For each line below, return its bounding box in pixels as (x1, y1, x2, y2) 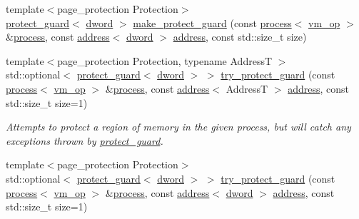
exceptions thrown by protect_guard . (6, 133, 163, 148)
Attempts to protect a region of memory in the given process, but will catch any (6, 119, 351, 134)
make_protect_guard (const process (133, 15, 292, 30)
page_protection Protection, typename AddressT (57, 53, 273, 68)
